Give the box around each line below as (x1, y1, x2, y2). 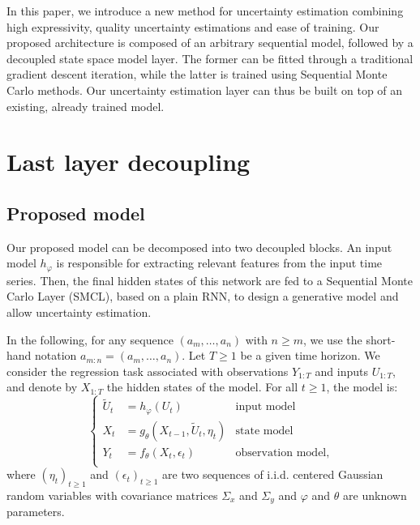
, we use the (302, 331, 362, 348)
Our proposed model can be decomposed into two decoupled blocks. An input (6, 238, 392, 255)
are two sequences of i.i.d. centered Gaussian (162, 466, 384, 483)
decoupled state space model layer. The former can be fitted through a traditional (6, 49, 414, 66)
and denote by (6, 378, 78, 395)
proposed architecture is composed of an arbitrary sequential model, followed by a (6, 34, 414, 51)
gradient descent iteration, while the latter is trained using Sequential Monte (6, 66, 388, 83)
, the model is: (326, 378, 398, 395)
